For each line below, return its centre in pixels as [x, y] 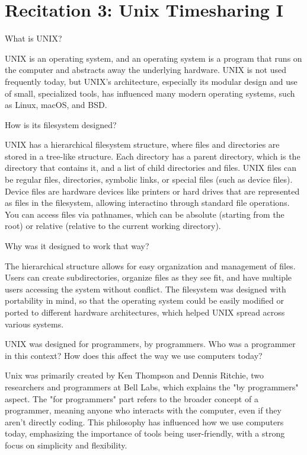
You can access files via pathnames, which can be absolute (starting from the [145, 214]
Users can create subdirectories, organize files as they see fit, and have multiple [148, 277]
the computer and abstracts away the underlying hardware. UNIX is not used [145, 70]
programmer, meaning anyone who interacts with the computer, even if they [143, 410]
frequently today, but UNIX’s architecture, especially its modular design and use [151, 81]
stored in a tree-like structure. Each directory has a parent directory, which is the [153, 156]
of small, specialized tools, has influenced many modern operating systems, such [150, 93]
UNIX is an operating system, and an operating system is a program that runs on [153, 58]
